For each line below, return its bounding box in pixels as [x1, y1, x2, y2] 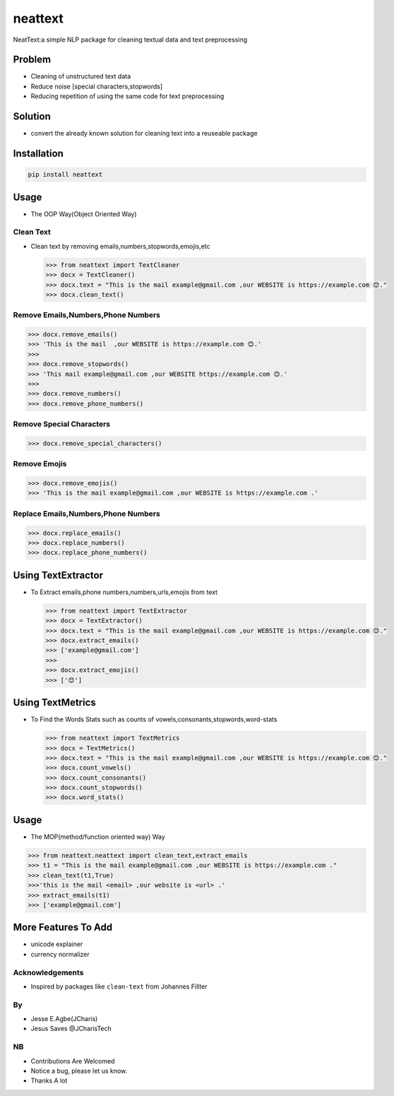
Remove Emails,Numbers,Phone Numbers [13, 310, 160, 320]
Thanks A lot [30, 1076, 68, 1085]
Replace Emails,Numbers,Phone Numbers [13, 509, 160, 519]
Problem [13, 54, 52, 66]
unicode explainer [30, 940, 83, 948]
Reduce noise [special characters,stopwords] [30, 82, 163, 90]
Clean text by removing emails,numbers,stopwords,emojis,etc [30, 242, 210, 250]
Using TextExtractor [13, 569, 104, 581]
